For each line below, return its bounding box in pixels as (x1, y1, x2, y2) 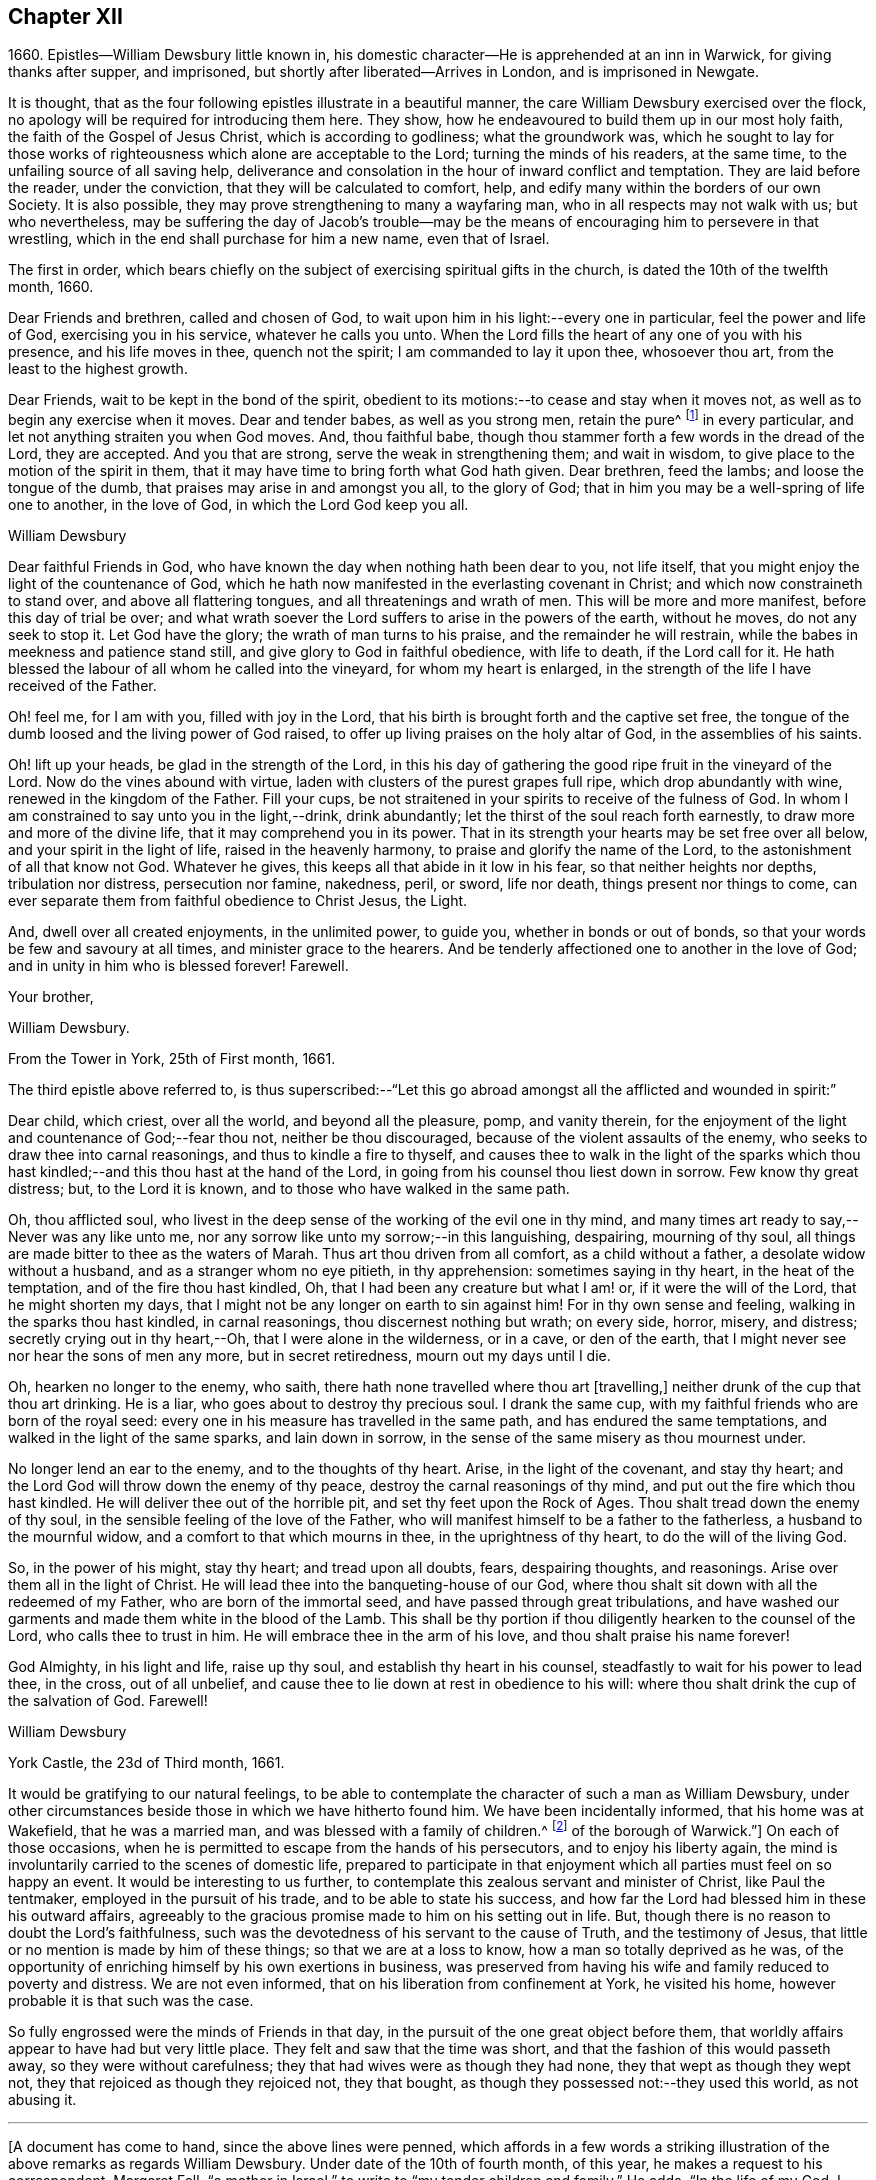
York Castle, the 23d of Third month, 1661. (8, 1754, 285, 1772)
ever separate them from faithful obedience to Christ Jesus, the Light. (8, 892, 468, 910)
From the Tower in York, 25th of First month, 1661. (8, 1050, 336, 1068)
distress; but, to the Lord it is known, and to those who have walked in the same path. (8, 1180, 570, 1198)
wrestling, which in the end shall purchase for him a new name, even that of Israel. (8, 230, 550, 248)
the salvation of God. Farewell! (8, 1692, 208, 1710)
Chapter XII (8, 4, 123, 29)
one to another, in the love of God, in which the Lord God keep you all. (8, 496, 469, 514)
